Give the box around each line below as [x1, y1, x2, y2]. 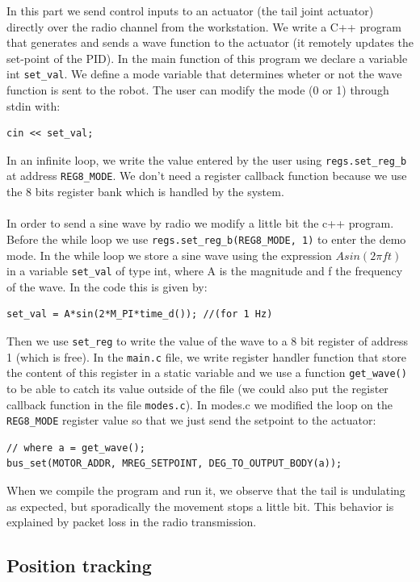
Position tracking [6, 553, 152, 578]
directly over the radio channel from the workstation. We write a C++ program [6, 18, 401, 35]
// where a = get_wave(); [6, 442, 145, 454]
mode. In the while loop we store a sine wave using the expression [6, 246, 332, 263]
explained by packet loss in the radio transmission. [6, 513, 257, 530]
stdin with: [6, 97, 61, 114]
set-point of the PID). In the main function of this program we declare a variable [6, 49, 408, 66]
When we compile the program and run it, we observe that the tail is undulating [6, 482, 405, 499]
